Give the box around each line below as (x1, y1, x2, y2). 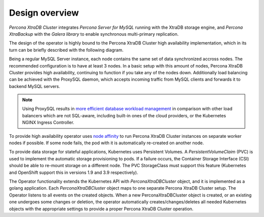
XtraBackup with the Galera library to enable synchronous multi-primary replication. (9, 31, 179, 37)
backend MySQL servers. (9, 83, 61, 89)
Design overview (9, 7, 79, 18)
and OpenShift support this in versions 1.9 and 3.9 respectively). (9, 169, 138, 175)
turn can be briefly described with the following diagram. (9, 47, 124, 53)
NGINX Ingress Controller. (22, 120, 74, 126)
